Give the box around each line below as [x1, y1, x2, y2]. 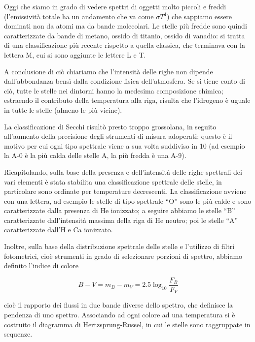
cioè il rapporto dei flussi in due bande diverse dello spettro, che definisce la [4, 300, 233, 310]
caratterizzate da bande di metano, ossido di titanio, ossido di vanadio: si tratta [4, 30, 245, 40]
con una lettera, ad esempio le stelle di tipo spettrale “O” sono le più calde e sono [4, 195, 252, 206]
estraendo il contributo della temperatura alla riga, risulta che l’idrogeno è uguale [4, 95, 251, 105]
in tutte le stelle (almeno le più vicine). [4, 104, 122, 115]
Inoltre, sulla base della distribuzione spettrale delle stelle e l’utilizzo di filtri [4, 241, 235, 251]
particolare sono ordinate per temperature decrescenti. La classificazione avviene [4, 186, 247, 196]
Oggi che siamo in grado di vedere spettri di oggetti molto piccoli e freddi [4, 1, 226, 11]
